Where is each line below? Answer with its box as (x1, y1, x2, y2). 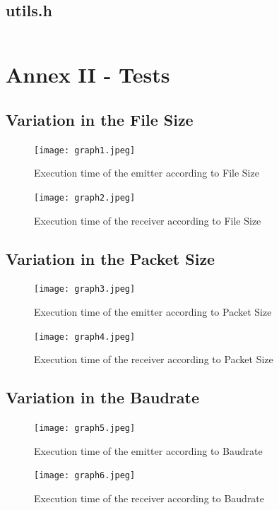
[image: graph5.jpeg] (34, 423, 136, 434)
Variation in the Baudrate (6, 386, 199, 408)
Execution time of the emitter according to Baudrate (34, 443, 263, 458)
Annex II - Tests (6, 60, 170, 89)
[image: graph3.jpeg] (34, 284, 136, 295)
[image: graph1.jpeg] (34, 145, 136, 155)
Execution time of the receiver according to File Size (34, 213, 261, 227)
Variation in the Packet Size (6, 247, 215, 269)
